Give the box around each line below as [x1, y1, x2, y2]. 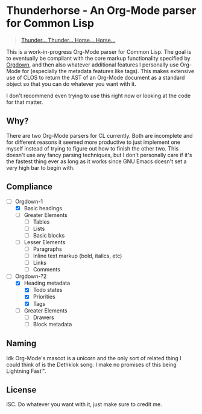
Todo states [33, 286, 63, 294]
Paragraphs [33, 245, 62, 253]
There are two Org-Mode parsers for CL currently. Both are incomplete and [6, 132, 193, 139]
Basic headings [24, 204, 62, 212]
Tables [33, 218, 50, 225]
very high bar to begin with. [6, 164, 75, 171]
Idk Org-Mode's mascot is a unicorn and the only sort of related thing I [6, 354, 181, 361]
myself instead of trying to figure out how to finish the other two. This [6, 144, 179, 152]
